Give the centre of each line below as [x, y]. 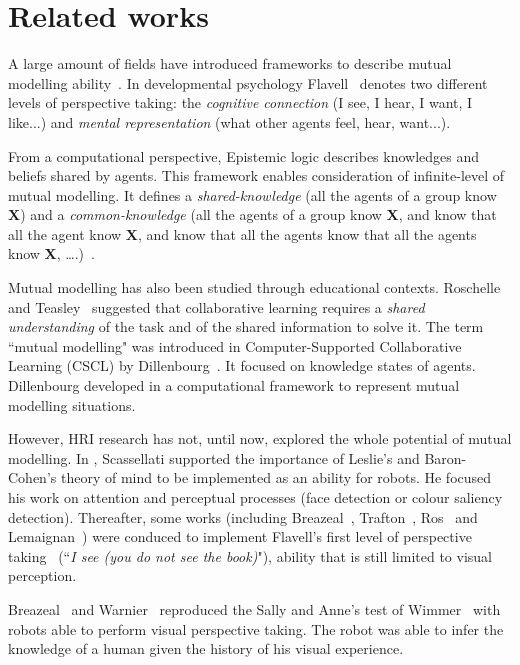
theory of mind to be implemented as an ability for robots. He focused [276, 477]
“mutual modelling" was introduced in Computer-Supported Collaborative [235, 345]
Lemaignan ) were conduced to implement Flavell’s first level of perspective [240, 536]
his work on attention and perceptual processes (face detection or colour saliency [255, 497]
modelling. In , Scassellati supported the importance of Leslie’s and [214, 457]
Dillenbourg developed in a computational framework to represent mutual [234, 385]
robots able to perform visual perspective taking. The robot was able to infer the [256, 628]
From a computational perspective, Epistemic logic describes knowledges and [244, 155]
